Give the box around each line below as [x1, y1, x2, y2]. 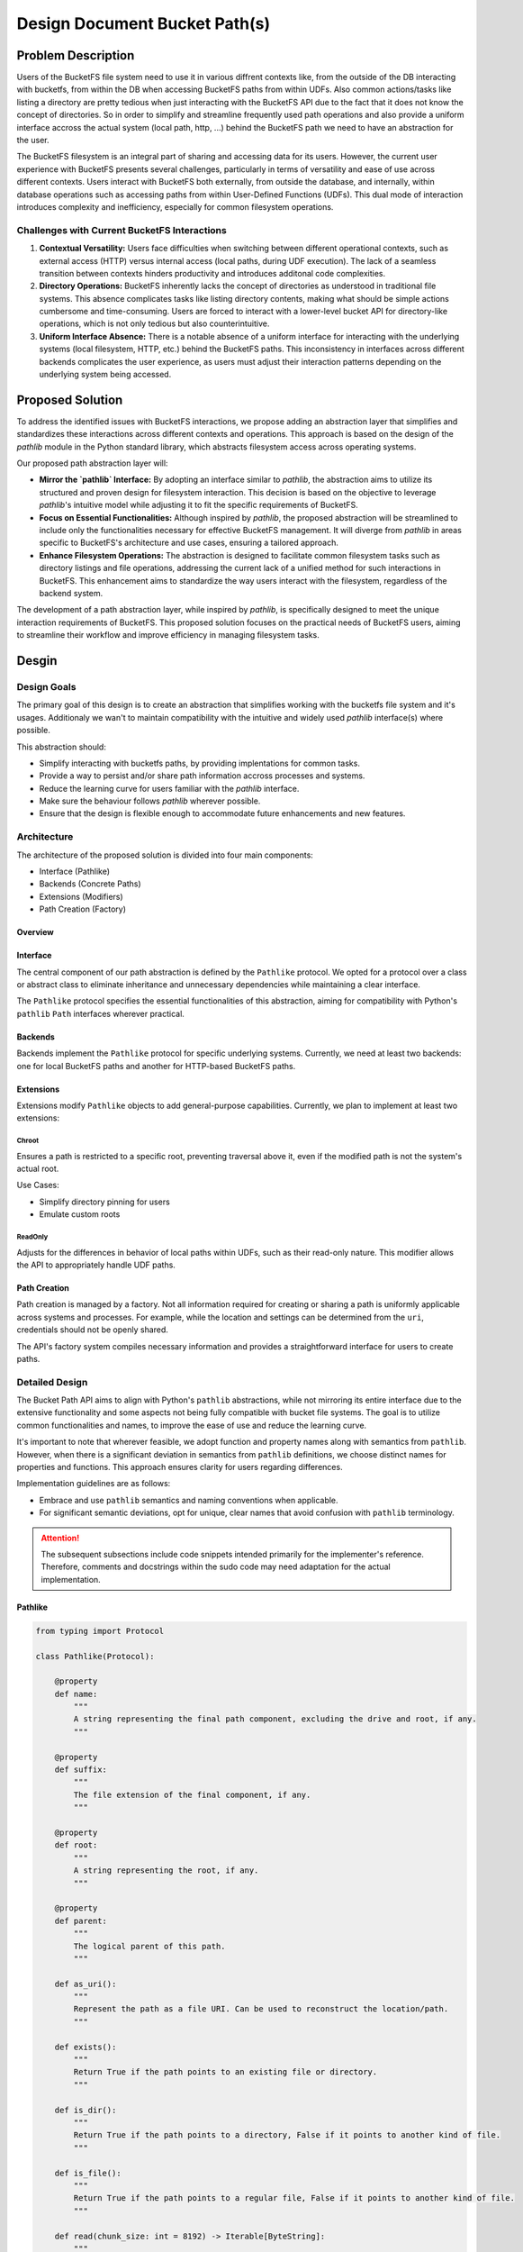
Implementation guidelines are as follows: [16, 1478, 171, 1489]
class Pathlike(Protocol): [35, 1651, 155, 1661]
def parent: [54, 1915, 108, 1926]
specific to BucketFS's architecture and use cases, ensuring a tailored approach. [39, 537, 339, 549]
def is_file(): [54, 2167, 122, 2178]
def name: [54, 1689, 98, 1699]
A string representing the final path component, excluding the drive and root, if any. [73, 1714, 477, 1724]
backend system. [39, 588, 104, 598]
